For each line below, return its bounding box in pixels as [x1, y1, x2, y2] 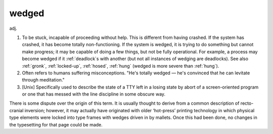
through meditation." [22, 77, 65, 83]
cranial [9, 107, 24, 113]
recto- [240, 100, 254, 106]
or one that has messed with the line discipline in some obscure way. [22, 91, 166, 97]
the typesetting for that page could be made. [9, 121, 103, 127]
